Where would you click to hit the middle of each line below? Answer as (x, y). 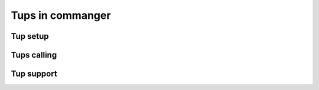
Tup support (34, 74)
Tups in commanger (61, 15)
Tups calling (34, 55)
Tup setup (30, 36)
